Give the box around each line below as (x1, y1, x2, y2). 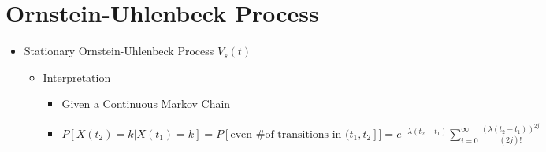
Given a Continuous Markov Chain (61, 95, 231, 112)
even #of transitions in (230, 128, 342, 140)
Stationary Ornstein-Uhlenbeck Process (24, 43, 214, 59)
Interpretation (43, 69, 111, 85)
